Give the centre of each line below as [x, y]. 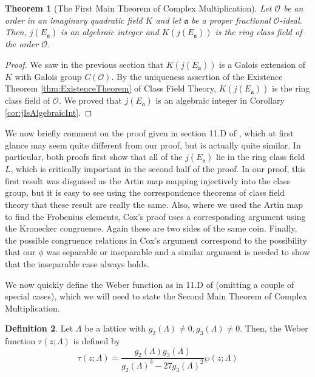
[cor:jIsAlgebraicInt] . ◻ [49, 112]
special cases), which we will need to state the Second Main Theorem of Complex [156, 296]
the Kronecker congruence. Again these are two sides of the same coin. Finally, [151, 228]
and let [168, 20]
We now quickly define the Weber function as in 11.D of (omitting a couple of [150, 284]
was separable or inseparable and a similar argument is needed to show [178, 252]
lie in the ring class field [261, 157]
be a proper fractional [231, 20]
